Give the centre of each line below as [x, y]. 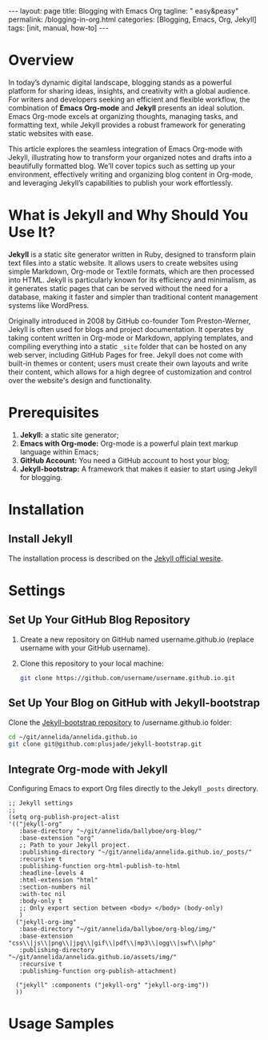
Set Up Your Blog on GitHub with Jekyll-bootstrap [134, 703]
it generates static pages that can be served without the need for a [118, 288]
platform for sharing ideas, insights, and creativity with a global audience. [129, 90]
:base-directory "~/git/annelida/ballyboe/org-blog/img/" [118, 930]
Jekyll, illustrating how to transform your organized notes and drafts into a [130, 157]
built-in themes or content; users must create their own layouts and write [128, 363]
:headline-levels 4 [51, 874]
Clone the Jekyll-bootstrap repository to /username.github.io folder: [120, 722]
